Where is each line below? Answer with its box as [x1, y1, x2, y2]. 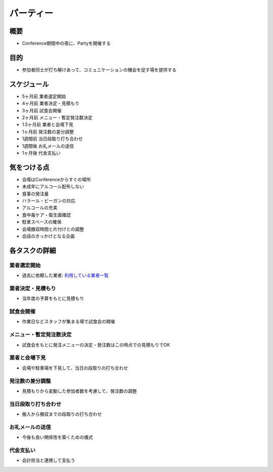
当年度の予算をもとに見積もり [22, 295, 84, 302]
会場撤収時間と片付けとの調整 [22, 226, 84, 232]
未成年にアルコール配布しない [22, 184, 84, 190]
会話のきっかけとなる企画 [22, 233, 75, 239]
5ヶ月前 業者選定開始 [22, 93, 66, 99]
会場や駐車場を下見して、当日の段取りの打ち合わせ [22, 365, 128, 371]
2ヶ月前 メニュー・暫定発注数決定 [22, 114, 93, 121]
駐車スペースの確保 [22, 219, 62, 225]
